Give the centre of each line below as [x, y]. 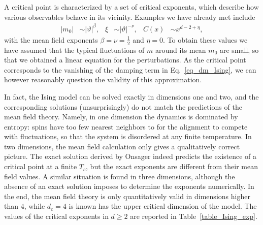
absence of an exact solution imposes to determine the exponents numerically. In [129, 186]
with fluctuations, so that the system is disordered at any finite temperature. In [128, 136]
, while [35, 206]
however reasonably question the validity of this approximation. [103, 79]
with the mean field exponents [51, 39]
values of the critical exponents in [56, 216]
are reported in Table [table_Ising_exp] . [194, 216]
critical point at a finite [41, 166]
